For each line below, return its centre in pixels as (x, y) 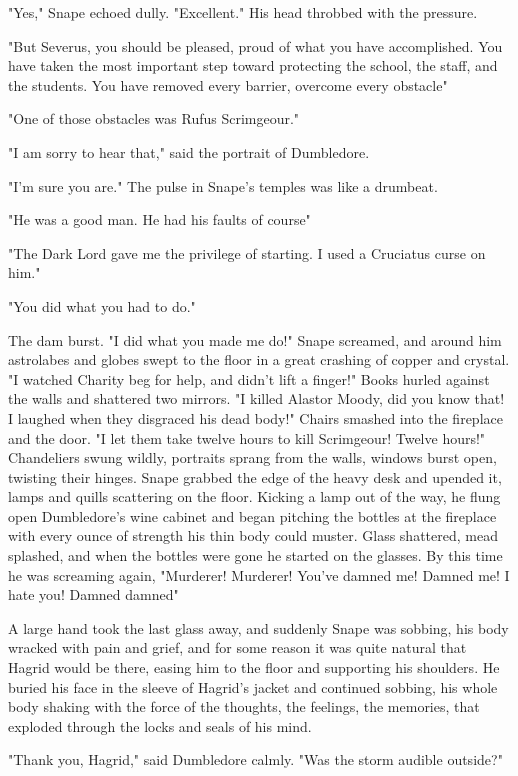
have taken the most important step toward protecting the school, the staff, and (253, 65)
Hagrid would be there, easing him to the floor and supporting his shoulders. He (254, 667)
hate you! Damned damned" (93, 594)
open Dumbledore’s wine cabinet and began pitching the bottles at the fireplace (252, 515)
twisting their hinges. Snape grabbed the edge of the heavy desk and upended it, (255, 476)
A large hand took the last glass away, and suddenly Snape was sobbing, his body (258, 627)
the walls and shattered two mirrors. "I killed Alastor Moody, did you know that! (256, 398)
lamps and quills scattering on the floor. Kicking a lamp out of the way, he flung (254, 496)
